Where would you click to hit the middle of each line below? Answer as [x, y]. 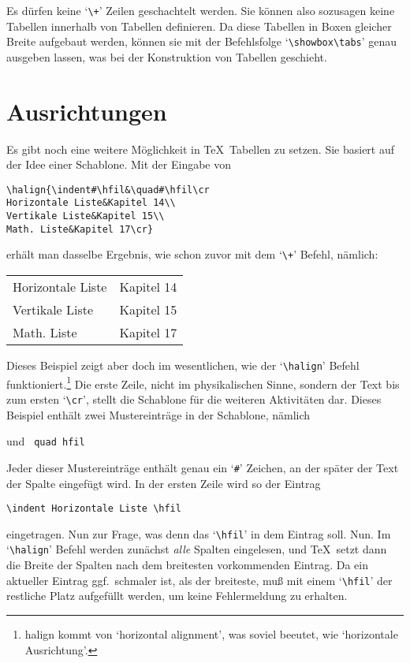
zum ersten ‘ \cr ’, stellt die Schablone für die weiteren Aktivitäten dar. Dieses [194, 399]
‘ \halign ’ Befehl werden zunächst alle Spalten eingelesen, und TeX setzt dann [197, 549]
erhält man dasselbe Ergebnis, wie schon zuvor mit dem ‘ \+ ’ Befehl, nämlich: [192, 254]
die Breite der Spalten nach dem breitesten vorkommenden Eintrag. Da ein [187, 565]
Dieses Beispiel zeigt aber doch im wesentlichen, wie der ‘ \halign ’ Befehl [183, 365]
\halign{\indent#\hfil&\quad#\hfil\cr [108, 190]
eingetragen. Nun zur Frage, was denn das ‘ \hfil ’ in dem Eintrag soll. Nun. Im [199, 533]
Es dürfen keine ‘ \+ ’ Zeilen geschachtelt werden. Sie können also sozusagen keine [201, 10]
